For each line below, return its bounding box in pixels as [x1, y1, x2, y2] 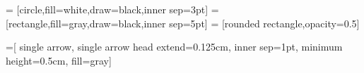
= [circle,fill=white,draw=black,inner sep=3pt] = [6, 2, 219, 16]
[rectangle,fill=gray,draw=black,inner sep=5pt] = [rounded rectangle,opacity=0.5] [6, 15, 360, 30]
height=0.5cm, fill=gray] [6, 53, 112, 67]
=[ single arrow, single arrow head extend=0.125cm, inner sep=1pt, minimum [6, 39, 343, 54]
